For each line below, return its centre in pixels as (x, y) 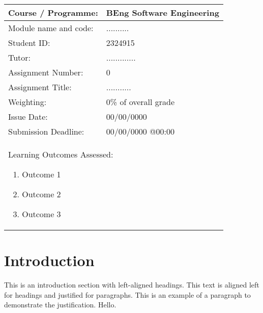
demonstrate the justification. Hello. (60, 305)
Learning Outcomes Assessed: (61, 154)
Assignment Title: (40, 87)
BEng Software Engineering (163, 12)
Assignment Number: (46, 72)
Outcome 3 (41, 214)
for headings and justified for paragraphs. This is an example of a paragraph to (127, 294)
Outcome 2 (41, 194)
